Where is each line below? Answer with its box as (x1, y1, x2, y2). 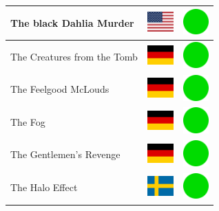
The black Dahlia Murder (10, 15, 134, 30)
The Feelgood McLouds (10, 82, 109, 96)
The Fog (10, 114, 45, 129)
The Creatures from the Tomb (10, 49, 138, 63)
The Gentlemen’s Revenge (10, 147, 121, 162)
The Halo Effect (10, 180, 78, 195)
